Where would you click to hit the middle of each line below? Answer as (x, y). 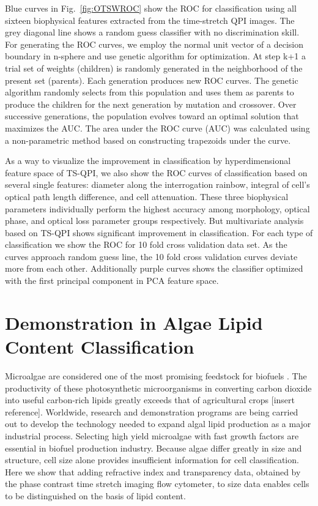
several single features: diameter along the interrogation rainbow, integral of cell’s (157, 184)
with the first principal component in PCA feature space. (112, 281)
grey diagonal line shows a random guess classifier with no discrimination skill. (152, 32)
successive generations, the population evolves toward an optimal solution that (152, 116)
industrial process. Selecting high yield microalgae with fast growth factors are (152, 435)
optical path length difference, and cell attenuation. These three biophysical (147, 196)
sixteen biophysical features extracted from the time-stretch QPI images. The (150, 20)
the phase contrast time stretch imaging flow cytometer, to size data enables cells (157, 484)
